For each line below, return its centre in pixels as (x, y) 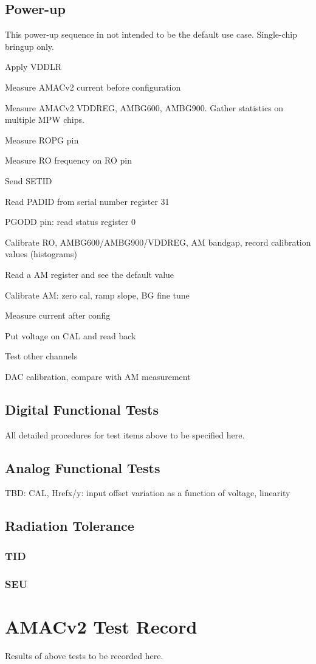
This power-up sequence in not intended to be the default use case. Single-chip (151, 34)
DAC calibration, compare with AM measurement (98, 376)
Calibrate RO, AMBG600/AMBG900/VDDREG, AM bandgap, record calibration (158, 242)
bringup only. (29, 46)
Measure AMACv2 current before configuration (93, 87)
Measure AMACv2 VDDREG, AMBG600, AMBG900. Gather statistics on (144, 107)
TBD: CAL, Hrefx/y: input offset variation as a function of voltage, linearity (148, 493)
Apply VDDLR (33, 67)
